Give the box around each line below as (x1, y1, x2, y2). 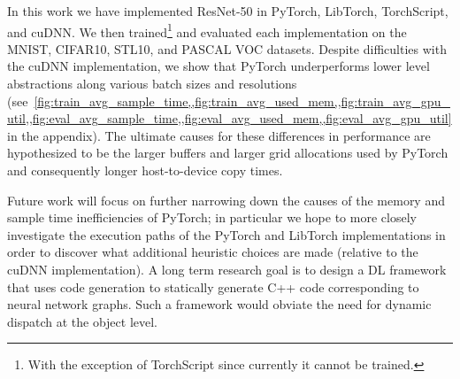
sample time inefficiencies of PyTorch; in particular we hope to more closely (7, 208, 417, 227)
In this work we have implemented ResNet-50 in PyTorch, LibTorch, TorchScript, (7, 2, 448, 19)
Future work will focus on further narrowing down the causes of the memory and (7, 190, 445, 209)
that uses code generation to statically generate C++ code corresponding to (7, 277, 419, 296)
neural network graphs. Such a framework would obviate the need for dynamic (7, 295, 432, 313)
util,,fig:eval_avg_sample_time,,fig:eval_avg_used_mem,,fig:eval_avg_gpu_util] (7, 109, 452, 128)
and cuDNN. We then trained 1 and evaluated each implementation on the (7, 19, 407, 41)
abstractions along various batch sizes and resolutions (7, 74, 297, 93)
